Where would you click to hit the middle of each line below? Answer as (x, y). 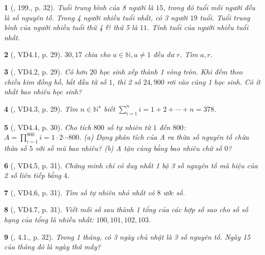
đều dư (164, 54)
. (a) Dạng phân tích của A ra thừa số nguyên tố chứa (164, 137)
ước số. (174, 192)
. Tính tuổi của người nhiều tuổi (198, 27)
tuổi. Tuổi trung (225, 17)
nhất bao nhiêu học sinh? (43, 92)
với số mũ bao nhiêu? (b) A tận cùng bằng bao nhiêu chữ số (129, 148)
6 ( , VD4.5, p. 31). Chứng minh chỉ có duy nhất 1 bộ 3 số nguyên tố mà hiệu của (131, 165)
